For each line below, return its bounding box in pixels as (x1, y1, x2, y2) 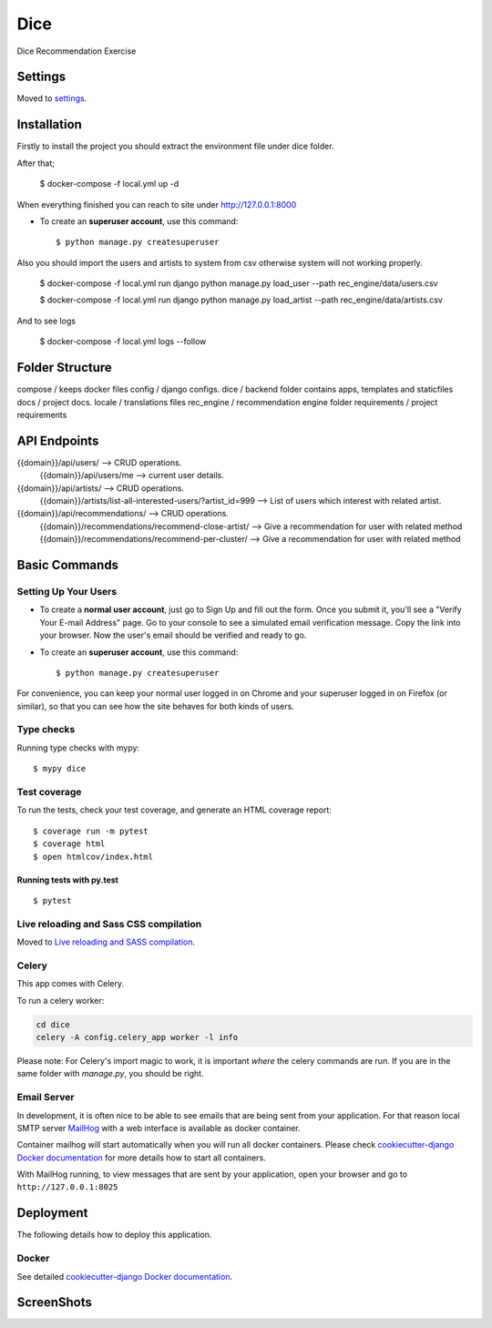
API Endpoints (16, 433, 99, 448)
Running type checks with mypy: (16, 742, 140, 753)
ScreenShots (16, 1294, 93, 1311)
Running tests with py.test (16, 874, 118, 885)
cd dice (36, 1019, 70, 1029)
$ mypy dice (33, 763, 87, 774)
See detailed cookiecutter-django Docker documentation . (16, 1271, 232, 1282)
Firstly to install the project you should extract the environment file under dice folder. (16, 141, 334, 152)
